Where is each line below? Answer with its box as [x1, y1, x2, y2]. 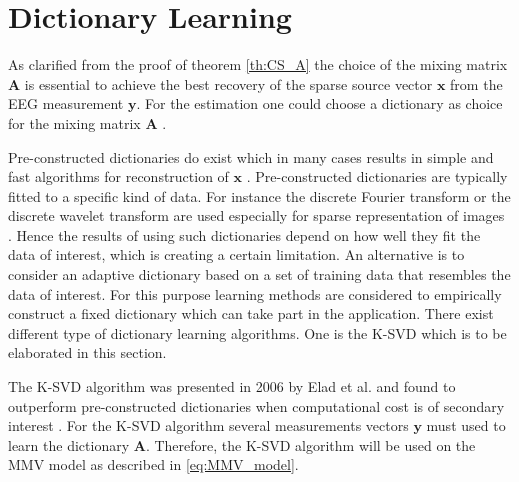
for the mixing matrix [8, 112, 141, 133]
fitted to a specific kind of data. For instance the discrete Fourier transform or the [8, 185, 511, 206]
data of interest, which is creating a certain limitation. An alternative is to [8, 244, 465, 265]
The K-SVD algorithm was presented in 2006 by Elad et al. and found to [8, 376, 456, 397]
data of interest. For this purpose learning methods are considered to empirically [8, 283, 502, 304]
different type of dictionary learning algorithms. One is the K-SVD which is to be [8, 322, 507, 343]
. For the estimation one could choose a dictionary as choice [136, 93, 503, 114]
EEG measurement [8, 93, 124, 114]
